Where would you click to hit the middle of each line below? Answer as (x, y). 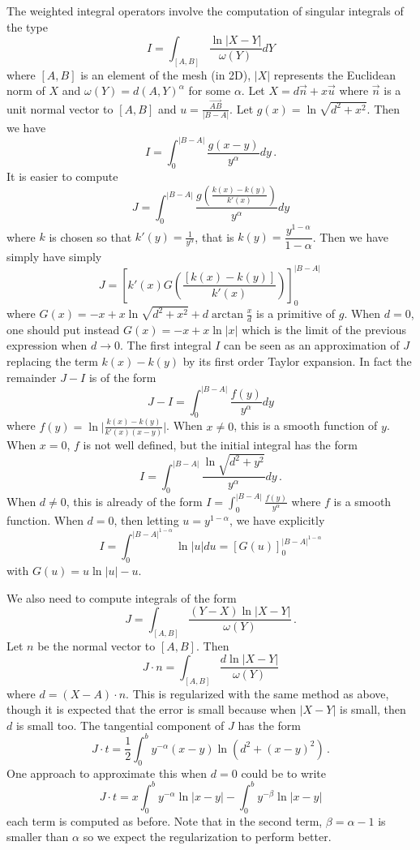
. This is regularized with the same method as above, (257, 693)
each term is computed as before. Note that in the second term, (165, 820)
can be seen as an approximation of (312, 345)
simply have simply (54, 256)
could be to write (284, 773)
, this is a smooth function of (306, 425)
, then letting (146, 519)
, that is (214, 236)
